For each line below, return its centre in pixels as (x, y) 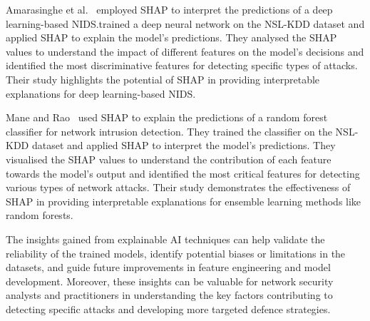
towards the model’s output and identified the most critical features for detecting (183, 173)
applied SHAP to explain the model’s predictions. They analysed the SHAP (171, 37)
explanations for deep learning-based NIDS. (101, 93)
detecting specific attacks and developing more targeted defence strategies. (168, 309)
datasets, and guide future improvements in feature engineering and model (168, 267)
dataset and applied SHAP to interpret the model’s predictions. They (184, 145)
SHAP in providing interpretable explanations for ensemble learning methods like (184, 201)
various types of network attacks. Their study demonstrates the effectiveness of (178, 187)
